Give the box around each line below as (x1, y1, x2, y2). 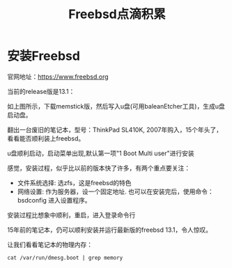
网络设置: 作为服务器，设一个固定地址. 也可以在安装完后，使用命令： (17, 187, 214, 196)
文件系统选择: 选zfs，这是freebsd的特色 (17, 178, 132, 187)
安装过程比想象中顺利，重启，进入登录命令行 (7, 210, 136, 219)
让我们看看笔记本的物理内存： (7, 240, 93, 249)
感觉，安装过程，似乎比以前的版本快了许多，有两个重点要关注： (7, 164, 190, 172)
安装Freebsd (7, 48, 80, 64)
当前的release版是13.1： (7, 87, 75, 95)
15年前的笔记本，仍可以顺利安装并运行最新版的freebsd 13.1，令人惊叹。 (7, 226, 212, 234)
